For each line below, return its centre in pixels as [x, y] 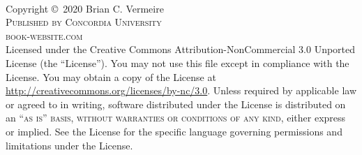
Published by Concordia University [84, 22]
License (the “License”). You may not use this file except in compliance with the [178, 62]
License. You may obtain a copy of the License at [111, 76]
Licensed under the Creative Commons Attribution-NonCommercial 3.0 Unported [181, 49]
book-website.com [44, 35]
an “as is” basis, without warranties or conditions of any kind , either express [176, 118]
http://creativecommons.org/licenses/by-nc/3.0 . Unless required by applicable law [181, 90]
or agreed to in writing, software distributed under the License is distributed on [176, 104]
